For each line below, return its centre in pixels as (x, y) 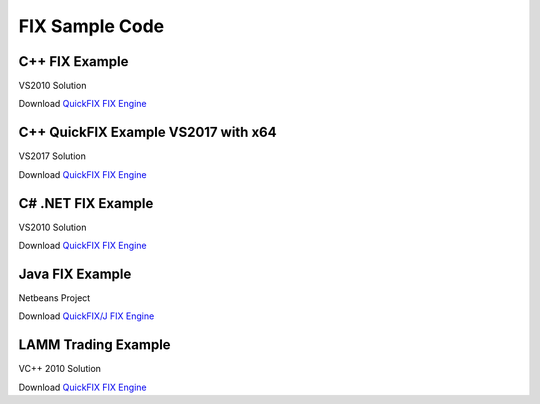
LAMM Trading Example (94, 345)
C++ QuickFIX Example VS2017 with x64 (147, 132)
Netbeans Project (54, 297)
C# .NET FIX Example (86, 203)
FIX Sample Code (91, 26)
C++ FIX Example (73, 61)
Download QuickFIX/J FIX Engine (86, 316)
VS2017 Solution (52, 156)
